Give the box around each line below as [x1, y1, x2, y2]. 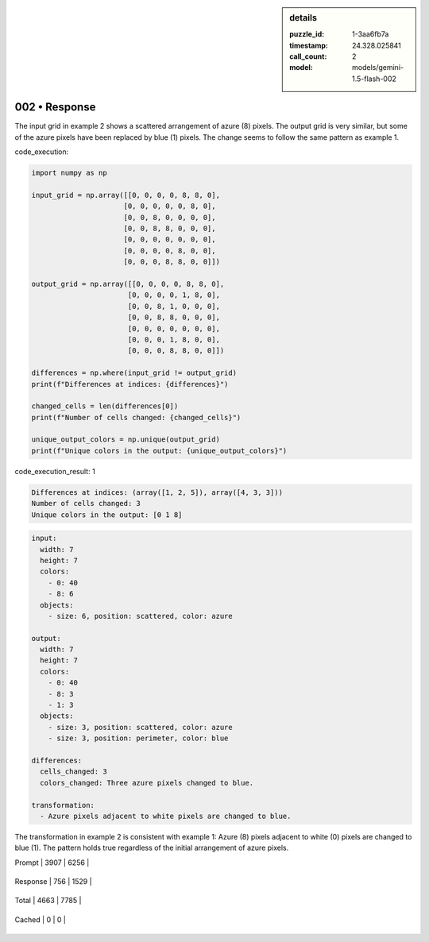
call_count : [289, 52, 327, 61]
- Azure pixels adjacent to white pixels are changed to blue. [40, 811, 292, 820]
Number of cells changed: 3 [31, 499, 141, 508]
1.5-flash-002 [352, 74, 397, 83]
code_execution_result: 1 [14, 466, 95, 476]
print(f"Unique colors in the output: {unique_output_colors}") [31, 446, 288, 455]
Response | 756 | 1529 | [14, 877, 92, 886]
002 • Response [14, 100, 96, 114]
